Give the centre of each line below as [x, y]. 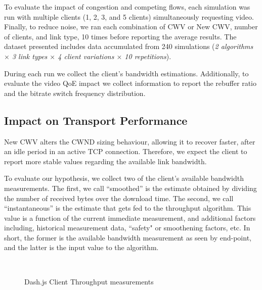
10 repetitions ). [148, 56]
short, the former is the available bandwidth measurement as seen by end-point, [128, 237]
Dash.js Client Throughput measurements [89, 281]
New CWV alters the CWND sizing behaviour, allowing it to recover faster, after [130, 141]
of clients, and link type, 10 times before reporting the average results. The [120, 36]
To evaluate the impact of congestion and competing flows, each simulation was [127, 7]
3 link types [30, 56]
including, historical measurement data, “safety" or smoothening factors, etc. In [127, 228]
